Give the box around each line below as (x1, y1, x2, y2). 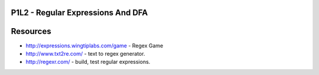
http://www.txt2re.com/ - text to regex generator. (25, 50, 145, 57)
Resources (11, 26, 51, 36)
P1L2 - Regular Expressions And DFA (11, 8, 148, 18)
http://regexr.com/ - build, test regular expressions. (25, 59, 151, 66)
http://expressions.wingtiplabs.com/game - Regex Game (25, 42, 164, 49)
